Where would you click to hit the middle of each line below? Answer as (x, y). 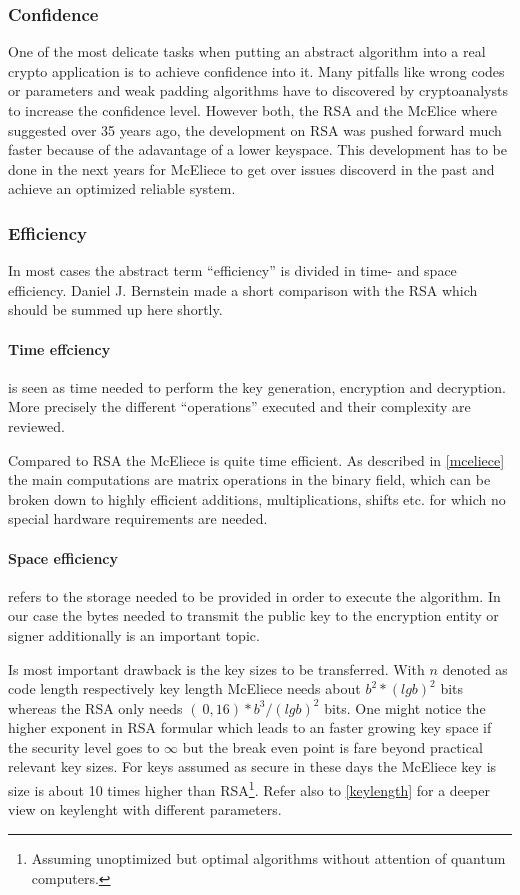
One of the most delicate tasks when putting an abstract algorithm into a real (247, 51)
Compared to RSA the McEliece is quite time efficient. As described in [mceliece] (256, 459)
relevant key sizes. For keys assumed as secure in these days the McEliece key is (252, 766)
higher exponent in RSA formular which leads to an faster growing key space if (250, 727)
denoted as (475, 668)
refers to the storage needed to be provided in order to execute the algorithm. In (254, 595)
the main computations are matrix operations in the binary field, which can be (249, 479)
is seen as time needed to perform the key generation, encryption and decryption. (257, 386)
